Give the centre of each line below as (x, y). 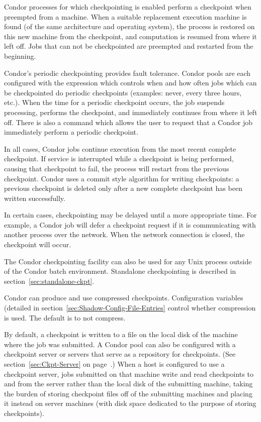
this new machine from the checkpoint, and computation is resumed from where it (130, 36)
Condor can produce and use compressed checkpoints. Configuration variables (124, 298)
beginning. (20, 56)
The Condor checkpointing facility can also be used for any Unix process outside (128, 261)
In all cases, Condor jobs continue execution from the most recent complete (120, 148)
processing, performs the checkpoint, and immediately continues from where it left (131, 112)
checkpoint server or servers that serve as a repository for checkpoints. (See (120, 354)
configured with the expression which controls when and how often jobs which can (130, 83)
